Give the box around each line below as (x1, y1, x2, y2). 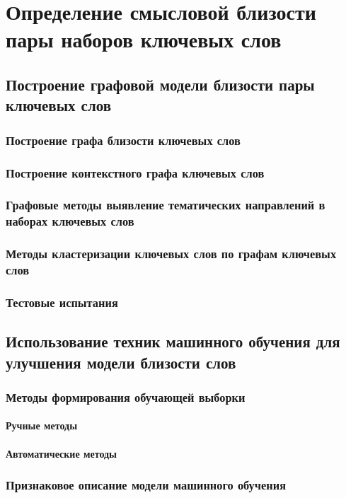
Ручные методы (6, 418, 78, 433)
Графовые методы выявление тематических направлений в (6, 196, 325, 214)
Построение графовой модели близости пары (6, 73, 315, 95)
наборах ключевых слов (6, 212, 134, 230)
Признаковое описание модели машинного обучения (6, 476, 286, 494)
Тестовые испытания (6, 293, 118, 311)
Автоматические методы (6, 446, 117, 461)
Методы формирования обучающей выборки (6, 388, 246, 405)
